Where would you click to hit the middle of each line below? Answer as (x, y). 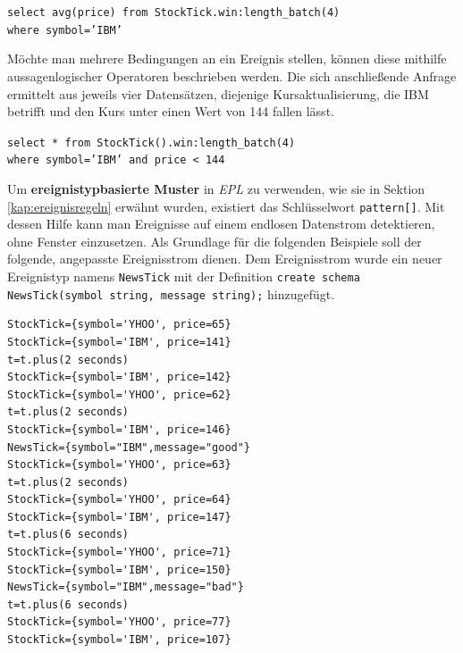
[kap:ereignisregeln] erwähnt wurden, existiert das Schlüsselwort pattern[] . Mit (226, 206)
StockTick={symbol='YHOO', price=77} (119, 622)
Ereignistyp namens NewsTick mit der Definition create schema (184, 276)
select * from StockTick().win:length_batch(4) (152, 142)
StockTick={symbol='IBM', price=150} (119, 569)
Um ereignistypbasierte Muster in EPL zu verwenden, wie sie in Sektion (216, 188)
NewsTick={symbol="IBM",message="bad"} (126, 587)
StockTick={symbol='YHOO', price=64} (119, 500)
